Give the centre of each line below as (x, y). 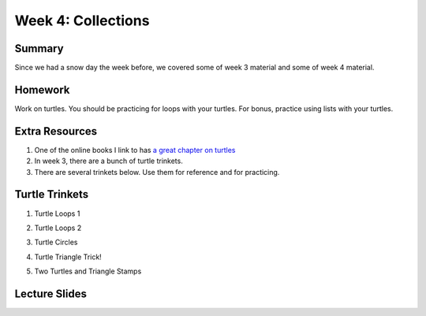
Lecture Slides (50, 294)
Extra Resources (56, 131)
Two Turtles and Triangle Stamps (88, 271)
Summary (39, 48)
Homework (42, 89)
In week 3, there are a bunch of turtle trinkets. (108, 161)
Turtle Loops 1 (57, 214)
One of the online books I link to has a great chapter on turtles (135, 150)
